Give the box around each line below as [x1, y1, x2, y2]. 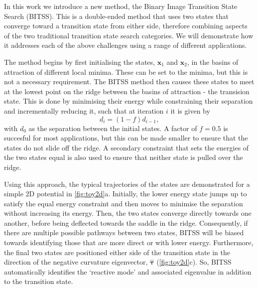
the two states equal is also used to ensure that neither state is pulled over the [4, 152, 243, 162]
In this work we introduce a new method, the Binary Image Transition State [4, 1, 238, 11]
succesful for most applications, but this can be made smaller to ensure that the [4, 133, 248, 143]
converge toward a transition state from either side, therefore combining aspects [4, 20, 248, 31]
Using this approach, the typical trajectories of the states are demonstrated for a [4, 178, 250, 189]
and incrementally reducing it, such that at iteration [4, 105, 164, 116]
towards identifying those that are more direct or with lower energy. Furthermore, [4, 237, 254, 248]
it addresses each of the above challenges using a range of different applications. [4, 40, 247, 50]
